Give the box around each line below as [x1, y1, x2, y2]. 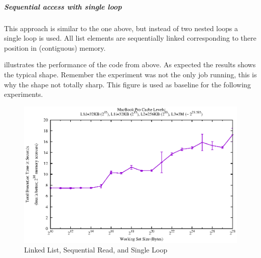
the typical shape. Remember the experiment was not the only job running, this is [4, 69, 257, 79]
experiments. [4, 89, 43, 99]
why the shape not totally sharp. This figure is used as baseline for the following [4, 79, 251, 89]
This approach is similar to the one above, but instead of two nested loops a [4, 23, 238, 33]
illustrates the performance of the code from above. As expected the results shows [4, 59, 256, 70]
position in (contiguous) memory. [4, 42, 106, 53]
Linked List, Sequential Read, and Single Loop [24, 244, 168, 255]
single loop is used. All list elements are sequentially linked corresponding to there [4, 33, 256, 43]
